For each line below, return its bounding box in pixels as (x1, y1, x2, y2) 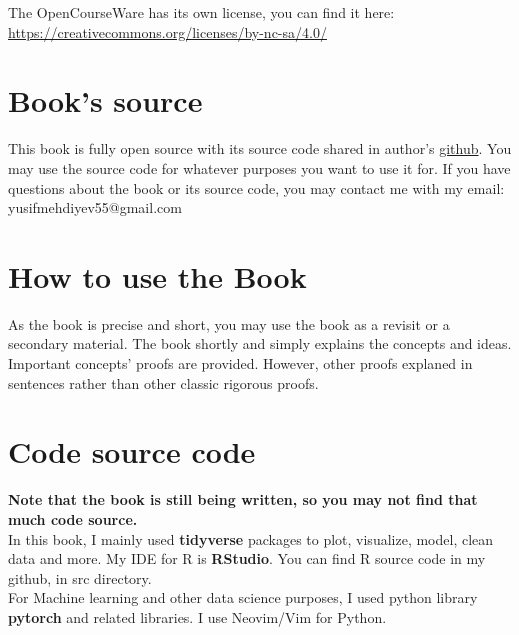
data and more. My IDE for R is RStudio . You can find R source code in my (8, 548, 486, 569)
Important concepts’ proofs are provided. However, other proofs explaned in (8, 353, 473, 373)
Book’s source (8, 80, 203, 121)
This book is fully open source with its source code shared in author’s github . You (8, 138, 512, 159)
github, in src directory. (8, 567, 152, 588)
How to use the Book (8, 255, 307, 296)
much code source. (8, 508, 138, 529)
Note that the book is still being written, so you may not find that (8, 489, 478, 510)
